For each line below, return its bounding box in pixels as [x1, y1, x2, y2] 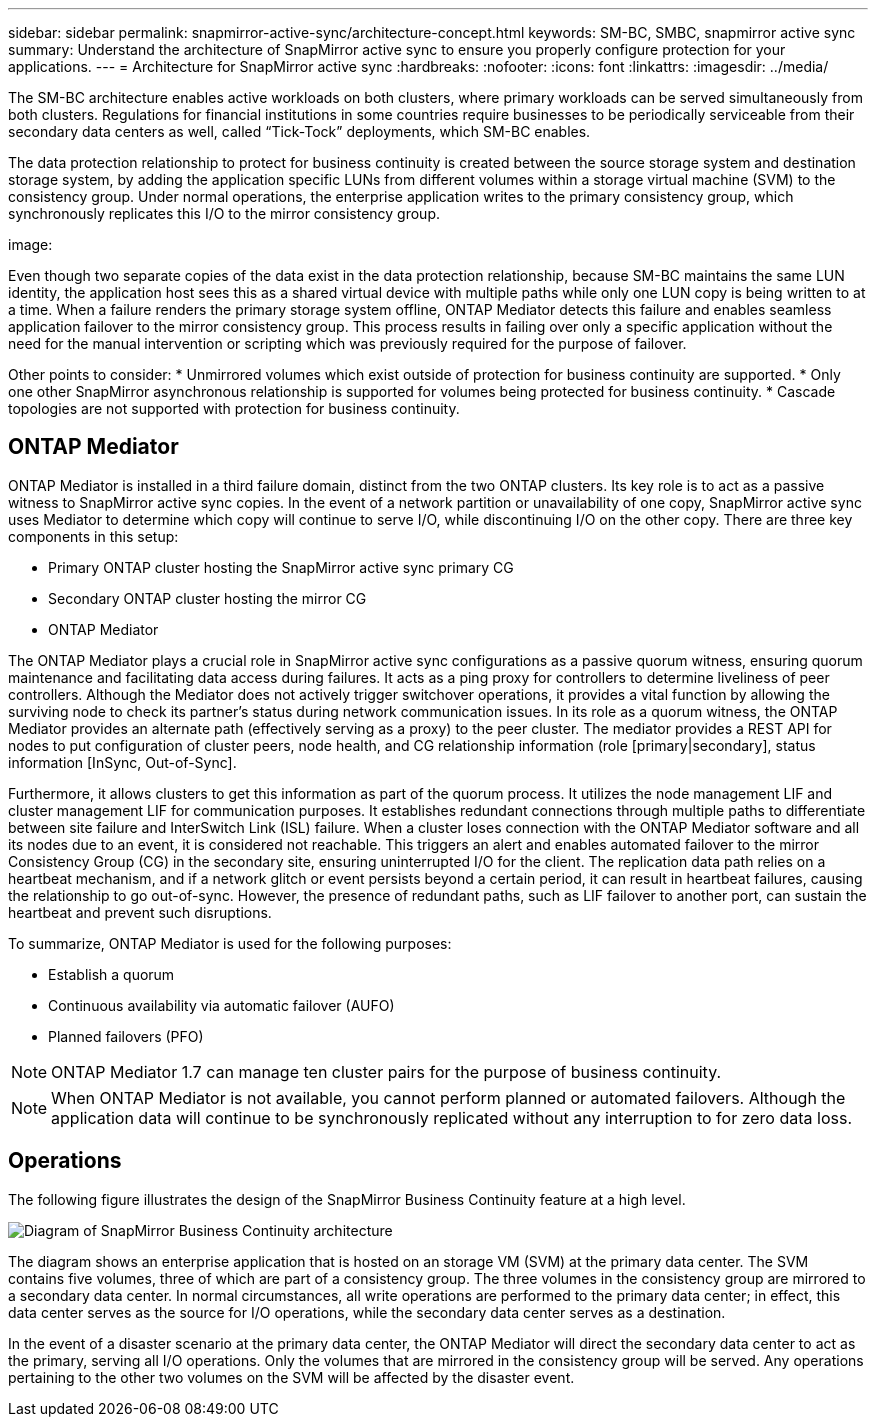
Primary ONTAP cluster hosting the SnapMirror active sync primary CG [48, 558, 514, 576]
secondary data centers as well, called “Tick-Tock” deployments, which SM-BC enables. [8, 123, 591, 140]
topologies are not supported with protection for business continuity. [8, 400, 460, 417]
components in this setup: [8, 527, 179, 545]
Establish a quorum [48, 965, 175, 983]
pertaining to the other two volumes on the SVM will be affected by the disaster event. [8, 1368, 575, 1386]
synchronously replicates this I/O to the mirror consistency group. [8, 205, 441, 222]
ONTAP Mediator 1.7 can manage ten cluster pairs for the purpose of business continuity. [51, 1061, 722, 1082]
